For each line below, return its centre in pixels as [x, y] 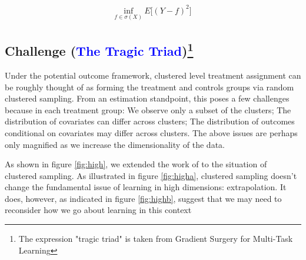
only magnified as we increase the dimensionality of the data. [115, 144]
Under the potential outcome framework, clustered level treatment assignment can [153, 75]
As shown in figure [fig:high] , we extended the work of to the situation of [136, 164]
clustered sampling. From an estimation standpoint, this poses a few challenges [147, 98]
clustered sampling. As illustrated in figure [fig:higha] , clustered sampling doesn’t [151, 175]
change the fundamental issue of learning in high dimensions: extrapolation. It [146, 187]
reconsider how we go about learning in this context [98, 210]
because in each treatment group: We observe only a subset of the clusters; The [148, 109]
